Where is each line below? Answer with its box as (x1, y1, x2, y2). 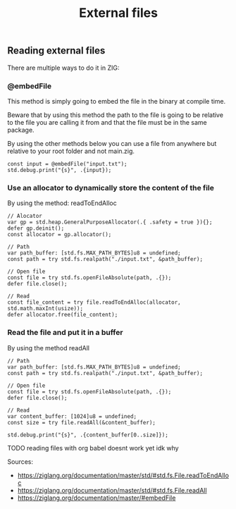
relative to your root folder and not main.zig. (7, 147, 135, 155)
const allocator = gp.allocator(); (7, 231, 112, 238)
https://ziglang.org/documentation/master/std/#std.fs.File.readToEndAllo (17, 471, 229, 479)
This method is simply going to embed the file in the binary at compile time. (7, 97, 226, 105)
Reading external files (7, 44, 106, 57)
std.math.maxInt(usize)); (7, 305, 83, 312)
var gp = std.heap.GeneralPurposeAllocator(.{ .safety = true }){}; (7, 219, 213, 226)
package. (7, 125, 35, 134)
